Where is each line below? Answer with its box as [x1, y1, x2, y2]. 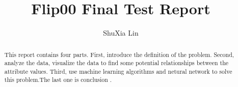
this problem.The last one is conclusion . [4, 75, 112, 84]
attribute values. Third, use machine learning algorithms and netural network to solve [4, 67, 232, 75]
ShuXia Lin [103, 27, 139, 38]
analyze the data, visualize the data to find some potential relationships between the [4, 59, 229, 67]
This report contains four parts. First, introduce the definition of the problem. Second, [4, 50, 234, 59]
